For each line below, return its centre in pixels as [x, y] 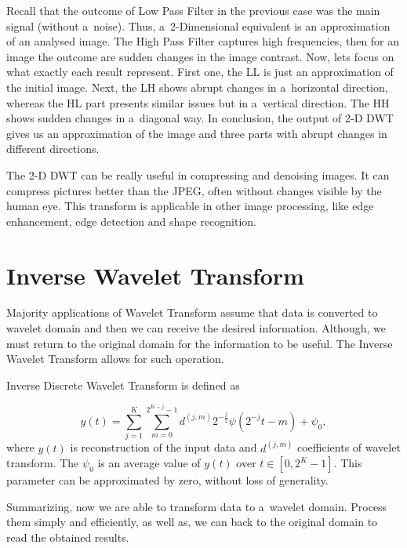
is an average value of [149, 463]
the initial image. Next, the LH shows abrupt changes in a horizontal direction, [197, 87]
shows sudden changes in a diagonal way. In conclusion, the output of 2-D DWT [200, 118]
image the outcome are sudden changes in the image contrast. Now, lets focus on [200, 56]
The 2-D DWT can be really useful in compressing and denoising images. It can [198, 174]
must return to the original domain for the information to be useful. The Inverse [200, 343]
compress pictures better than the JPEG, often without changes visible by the [194, 190]
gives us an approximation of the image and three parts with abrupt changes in [197, 133]
